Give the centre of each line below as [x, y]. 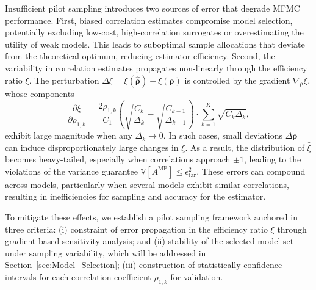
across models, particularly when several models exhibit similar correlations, [147, 184]
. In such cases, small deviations [223, 135]
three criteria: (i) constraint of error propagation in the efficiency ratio [136, 229]
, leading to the [272, 159]
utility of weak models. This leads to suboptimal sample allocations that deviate [155, 44]
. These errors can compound [251, 171]
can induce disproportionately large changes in [92, 147]
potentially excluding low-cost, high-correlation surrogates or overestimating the [154, 32]
